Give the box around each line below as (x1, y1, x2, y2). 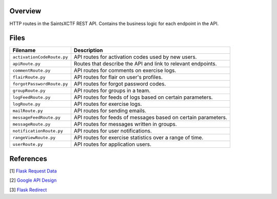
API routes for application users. (73, 141, 151, 148)
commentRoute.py (12, 68, 51, 73)
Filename (12, 47, 36, 54)
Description (73, 47, 103, 54)
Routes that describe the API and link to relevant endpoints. (73, 60, 217, 68)
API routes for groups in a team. (73, 87, 151, 94)
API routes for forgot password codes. (73, 80, 166, 87)
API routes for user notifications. (73, 127, 152, 135)
